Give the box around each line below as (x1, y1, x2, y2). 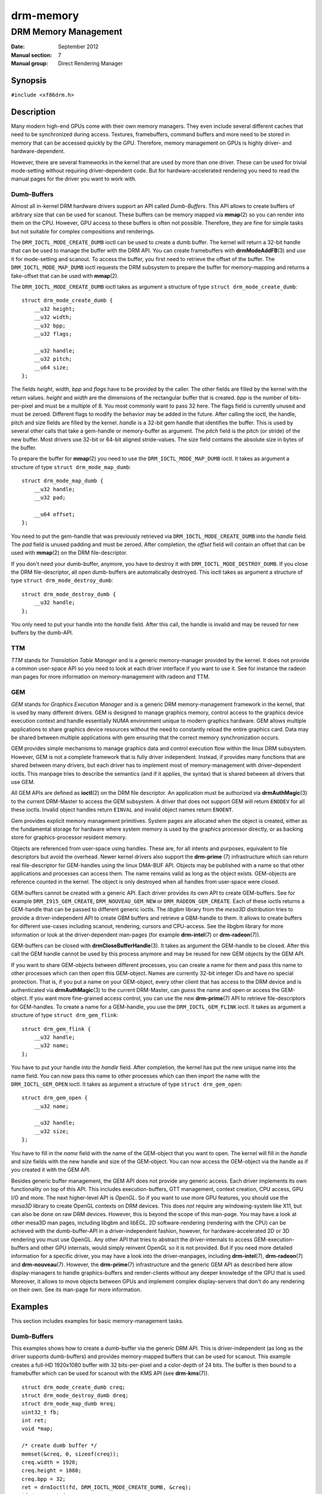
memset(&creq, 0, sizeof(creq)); (21, 1450, 119, 1458)
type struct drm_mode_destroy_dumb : (11, 577, 113, 584)
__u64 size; (33, 364, 69, 371)
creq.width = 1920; (21, 1459, 79, 1466)
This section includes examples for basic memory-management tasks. (11, 1317, 184, 1324)
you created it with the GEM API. (11, 1166, 91, 1174)
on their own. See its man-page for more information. (11, 1285, 142, 1293)
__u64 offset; (33, 511, 76, 518)
